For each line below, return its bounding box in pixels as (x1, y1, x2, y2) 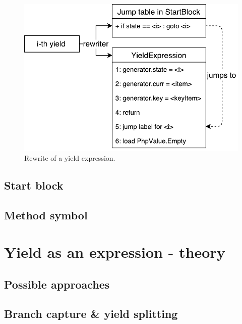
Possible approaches (4, 276, 110, 292)
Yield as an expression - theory (4, 242, 225, 262)
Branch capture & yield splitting (4, 306, 178, 321)
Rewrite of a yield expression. (24, 152, 115, 163)
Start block (4, 177, 64, 193)
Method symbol (4, 207, 88, 222)
